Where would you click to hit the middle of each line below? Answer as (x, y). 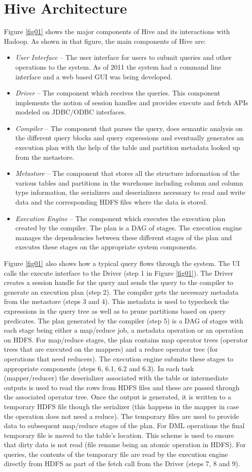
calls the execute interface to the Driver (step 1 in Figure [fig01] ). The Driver (119, 273)
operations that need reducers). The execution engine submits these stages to (119, 358)
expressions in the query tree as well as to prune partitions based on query (115, 311)
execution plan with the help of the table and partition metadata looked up (128, 147)
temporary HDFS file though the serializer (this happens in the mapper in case (122, 406)
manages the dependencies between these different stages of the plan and (124, 237)
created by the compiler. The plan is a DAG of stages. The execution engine (129, 228)
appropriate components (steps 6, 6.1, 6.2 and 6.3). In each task (99, 368)
